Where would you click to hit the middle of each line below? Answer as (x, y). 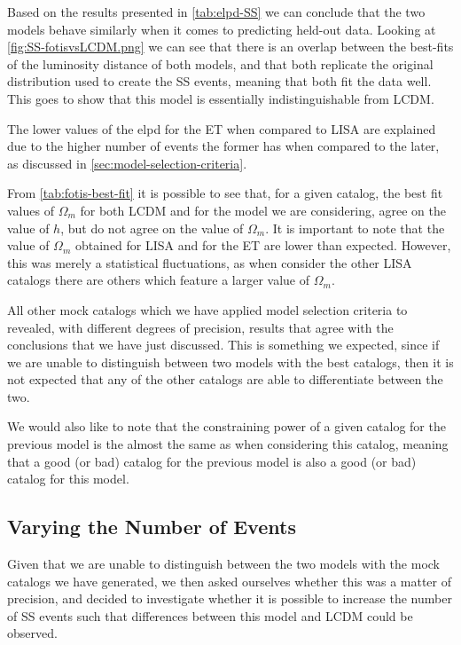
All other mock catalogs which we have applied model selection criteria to (207, 309)
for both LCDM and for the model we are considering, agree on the (263, 210)
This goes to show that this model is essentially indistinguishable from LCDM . (221, 98)
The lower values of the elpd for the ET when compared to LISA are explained (222, 128)
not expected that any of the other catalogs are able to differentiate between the (225, 379)
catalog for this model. (68, 479)
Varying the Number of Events (152, 527)
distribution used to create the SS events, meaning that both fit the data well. (219, 81)
